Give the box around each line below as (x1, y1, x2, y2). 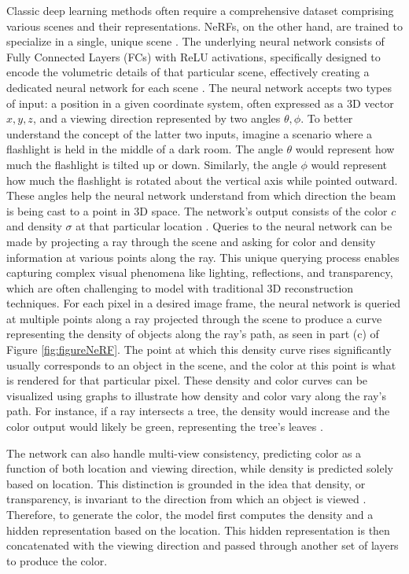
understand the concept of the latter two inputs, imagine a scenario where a (6, 125, 373, 142)
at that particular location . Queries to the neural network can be (76, 218, 392, 234)
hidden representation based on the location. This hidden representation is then (6, 521, 390, 538)
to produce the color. (6, 552, 108, 568)
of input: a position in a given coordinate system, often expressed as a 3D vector (6, 94, 394, 111)
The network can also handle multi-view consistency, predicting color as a (6, 444, 362, 461)
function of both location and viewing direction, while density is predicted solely (6, 460, 393, 476)
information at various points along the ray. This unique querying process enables (6, 248, 400, 265)
